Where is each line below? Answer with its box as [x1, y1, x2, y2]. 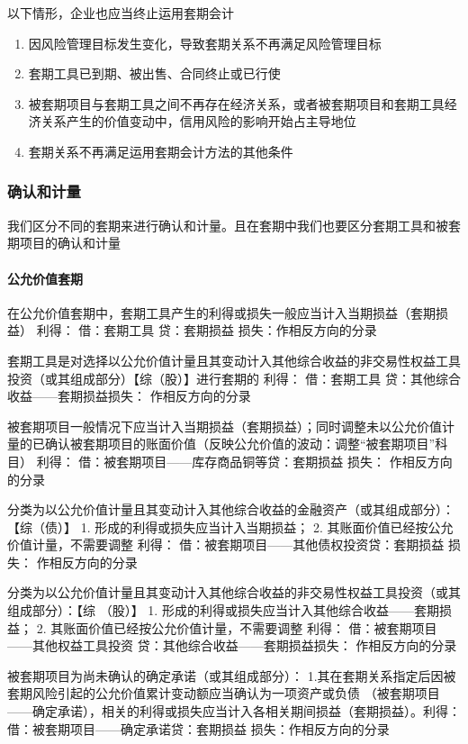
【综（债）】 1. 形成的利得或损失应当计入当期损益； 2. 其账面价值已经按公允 [7, 517, 454, 536]
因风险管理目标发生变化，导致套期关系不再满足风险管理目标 [28, 33, 382, 52]
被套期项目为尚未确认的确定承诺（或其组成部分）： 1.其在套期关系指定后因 [7, 666, 444, 685]
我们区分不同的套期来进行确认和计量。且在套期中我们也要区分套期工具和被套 [7, 215, 461, 234]
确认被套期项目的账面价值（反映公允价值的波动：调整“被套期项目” [44, 434, 436, 453]
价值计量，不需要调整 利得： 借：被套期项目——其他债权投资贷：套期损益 [7, 535, 445, 554]
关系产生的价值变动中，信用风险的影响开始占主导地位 [40, 112, 356, 131]
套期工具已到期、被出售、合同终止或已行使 [28, 64, 281, 83]
